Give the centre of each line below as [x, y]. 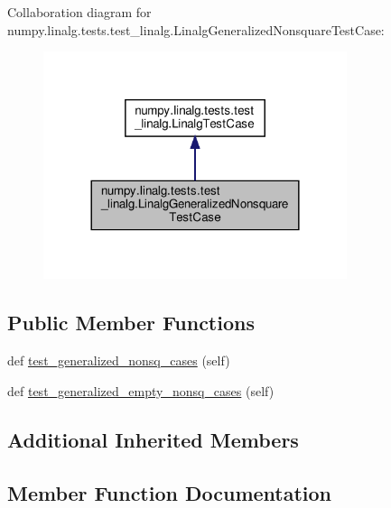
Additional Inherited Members [153, 439]
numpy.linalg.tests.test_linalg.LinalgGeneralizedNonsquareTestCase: [196, 29]
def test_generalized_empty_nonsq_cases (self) [141, 390]
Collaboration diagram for [79, 12]
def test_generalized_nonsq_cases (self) [119, 360]
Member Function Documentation [170, 492]
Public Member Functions [131, 323]
